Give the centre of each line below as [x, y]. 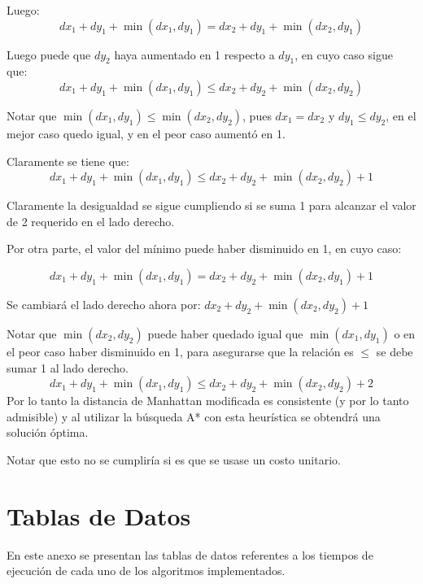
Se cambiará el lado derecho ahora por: [104, 304]
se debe [395, 351]
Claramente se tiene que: [68, 161]
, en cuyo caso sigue [344, 54]
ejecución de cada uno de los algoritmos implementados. [146, 571]
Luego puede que [49, 54]
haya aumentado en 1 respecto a [194, 54]
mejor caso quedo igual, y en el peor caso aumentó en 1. [146, 133]
